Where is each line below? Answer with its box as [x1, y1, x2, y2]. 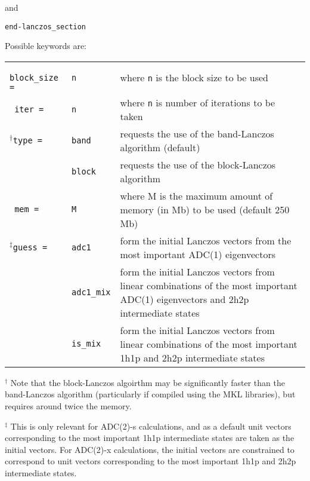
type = [13, 136, 42, 146]
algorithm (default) [120, 140, 200, 154]
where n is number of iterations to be [120, 95, 275, 109]
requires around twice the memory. [5, 400, 132, 412]
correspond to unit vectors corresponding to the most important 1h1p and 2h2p [5, 455, 296, 467]
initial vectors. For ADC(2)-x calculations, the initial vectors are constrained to [5, 443, 294, 455]
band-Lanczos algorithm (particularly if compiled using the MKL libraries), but [5, 388, 296, 400]
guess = [13, 243, 48, 253]
